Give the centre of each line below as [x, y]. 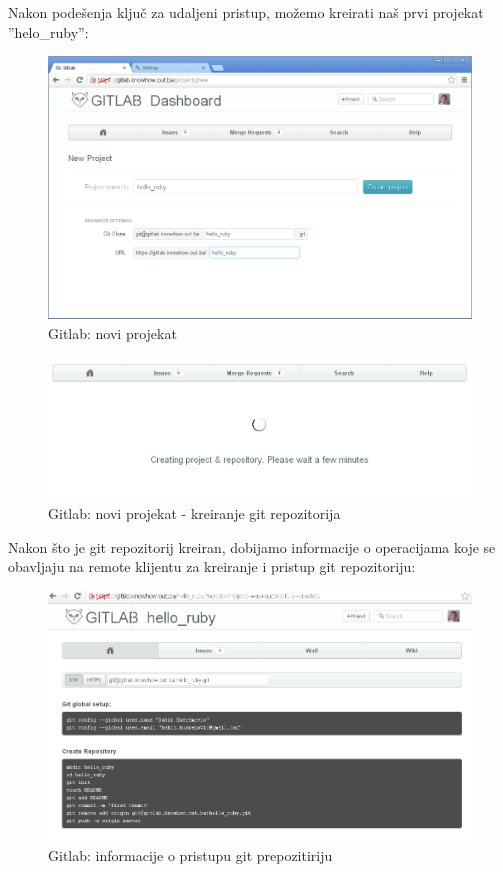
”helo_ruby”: [48, 31]
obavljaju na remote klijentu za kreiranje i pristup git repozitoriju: [212, 566]
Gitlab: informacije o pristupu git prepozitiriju [190, 854]
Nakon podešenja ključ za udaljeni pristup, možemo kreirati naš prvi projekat [246, 12]
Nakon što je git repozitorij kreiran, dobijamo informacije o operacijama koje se [252, 546]
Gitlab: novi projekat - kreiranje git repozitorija [194, 513]
